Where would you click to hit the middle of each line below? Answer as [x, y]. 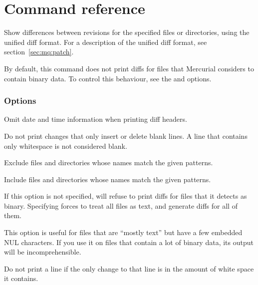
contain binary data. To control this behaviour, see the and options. [108, 78]
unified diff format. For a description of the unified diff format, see [106, 42]
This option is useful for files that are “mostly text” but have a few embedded [123, 232]
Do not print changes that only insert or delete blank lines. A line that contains [126, 136]
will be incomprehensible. [43, 252]
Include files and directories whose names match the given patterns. [108, 179]
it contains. [21, 278]
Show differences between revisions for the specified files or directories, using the [127, 32]
